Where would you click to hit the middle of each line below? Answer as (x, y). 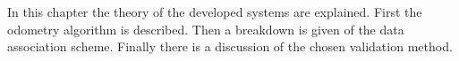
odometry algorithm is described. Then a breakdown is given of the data (206, 29)
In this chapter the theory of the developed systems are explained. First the (215, 11)
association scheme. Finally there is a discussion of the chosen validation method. (230, 46)
